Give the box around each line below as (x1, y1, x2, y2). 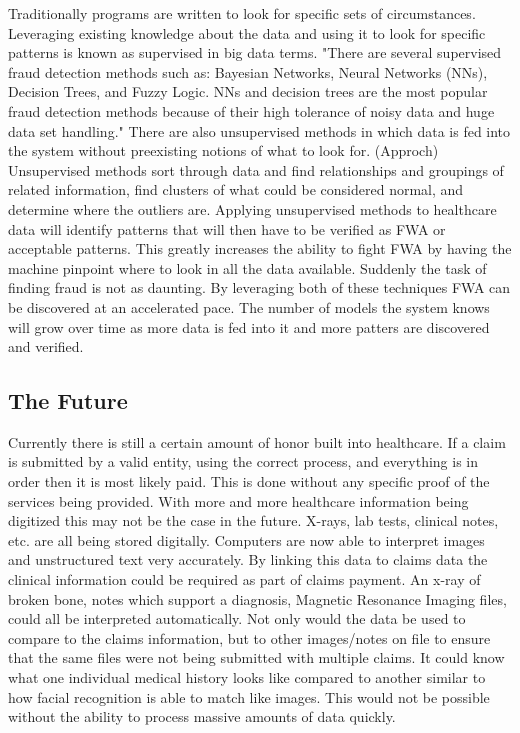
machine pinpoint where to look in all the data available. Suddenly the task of (8, 257, 487, 278)
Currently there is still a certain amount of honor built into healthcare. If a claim (8, 431, 506, 452)
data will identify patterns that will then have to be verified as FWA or (8, 218, 446, 239)
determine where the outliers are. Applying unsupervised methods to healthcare (8, 198, 497, 219)
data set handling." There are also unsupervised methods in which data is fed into (8, 120, 511, 141)
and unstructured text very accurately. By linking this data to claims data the (8, 549, 488, 570)
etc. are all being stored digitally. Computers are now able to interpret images (8, 529, 485, 550)
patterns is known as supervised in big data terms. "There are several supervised (8, 42, 502, 63)
